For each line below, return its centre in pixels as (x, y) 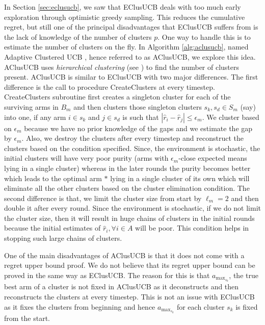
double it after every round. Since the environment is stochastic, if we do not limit (132, 208)
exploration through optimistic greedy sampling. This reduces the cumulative (125, 17)
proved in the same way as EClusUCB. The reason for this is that (107, 275)
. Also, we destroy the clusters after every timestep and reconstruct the (132, 138)
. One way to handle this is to (204, 36)
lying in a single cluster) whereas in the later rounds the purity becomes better (127, 168)
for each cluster (201, 306)
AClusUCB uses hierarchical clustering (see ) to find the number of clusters (122, 67)
